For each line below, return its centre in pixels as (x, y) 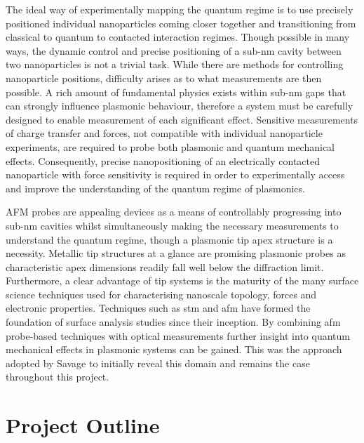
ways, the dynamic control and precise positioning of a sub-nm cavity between (174, 50)
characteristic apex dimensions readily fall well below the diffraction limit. (165, 266)
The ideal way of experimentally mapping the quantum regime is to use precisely (180, 9)
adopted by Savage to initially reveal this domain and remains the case (158, 363)
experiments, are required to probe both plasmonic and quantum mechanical (170, 146)
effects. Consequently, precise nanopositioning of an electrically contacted (163, 160)
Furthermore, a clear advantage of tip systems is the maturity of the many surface (182, 280)
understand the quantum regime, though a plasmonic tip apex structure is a (169, 239)
